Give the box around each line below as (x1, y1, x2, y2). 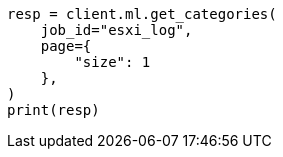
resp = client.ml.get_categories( (7, 6, 277, 22)
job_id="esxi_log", (40, 22, 193, 38)
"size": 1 (74, 54, 151, 70)
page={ (40, 38, 92, 54)
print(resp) (7, 102, 100, 118)
